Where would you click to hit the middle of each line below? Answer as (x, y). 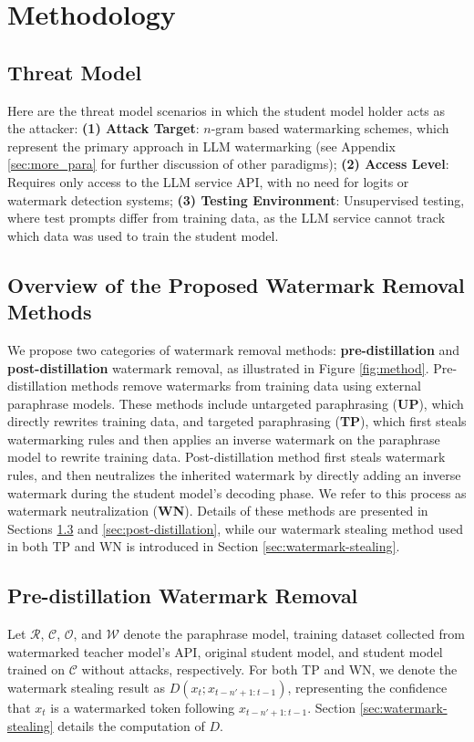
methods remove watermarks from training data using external (247, 386)
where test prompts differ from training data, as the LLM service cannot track (227, 218)
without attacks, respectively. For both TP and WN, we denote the (269, 669)
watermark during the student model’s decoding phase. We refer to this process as (237, 492)
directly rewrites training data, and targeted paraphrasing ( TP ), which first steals (237, 421)
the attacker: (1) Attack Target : (103, 128)
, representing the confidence (367, 688)
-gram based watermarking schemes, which (330, 128)
